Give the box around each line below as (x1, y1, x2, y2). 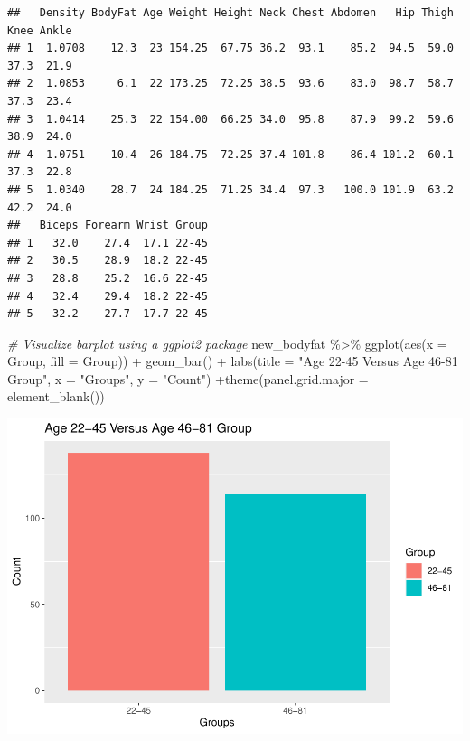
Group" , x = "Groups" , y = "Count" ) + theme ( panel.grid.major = (7, 369, 369, 388)
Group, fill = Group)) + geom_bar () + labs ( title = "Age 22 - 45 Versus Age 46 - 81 (7, 352, 458, 370)
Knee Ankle (7, 23, 72, 37)
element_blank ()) (7, 387, 105, 406)
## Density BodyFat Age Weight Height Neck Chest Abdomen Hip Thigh (7, 6, 454, 19)
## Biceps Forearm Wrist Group (7, 219, 208, 232)
